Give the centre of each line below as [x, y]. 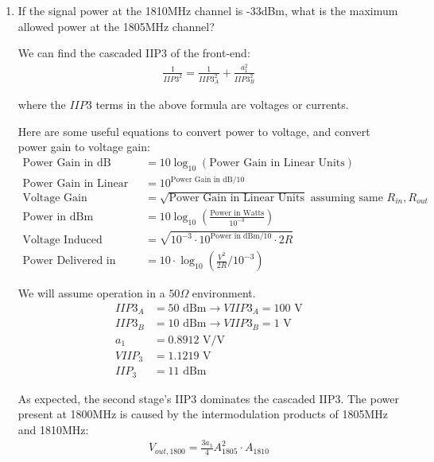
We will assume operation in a [91, 293]
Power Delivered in [69, 261]
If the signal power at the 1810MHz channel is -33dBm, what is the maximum [208, 10]
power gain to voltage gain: [84, 147]
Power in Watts [237, 214]
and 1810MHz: [53, 429]
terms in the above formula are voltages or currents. [222, 104]
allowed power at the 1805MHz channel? [116, 26]
